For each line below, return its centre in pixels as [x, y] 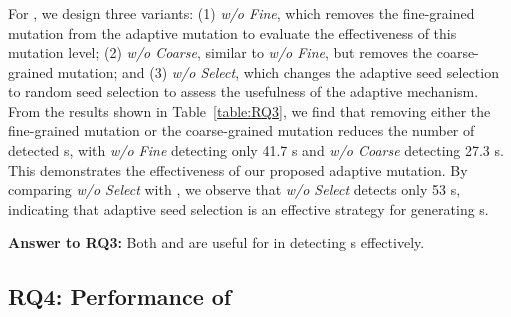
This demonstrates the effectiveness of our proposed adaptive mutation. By [238, 169]
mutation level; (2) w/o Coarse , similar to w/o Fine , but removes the [220, 52]
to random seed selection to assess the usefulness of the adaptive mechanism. [243, 91]
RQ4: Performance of [120, 296]
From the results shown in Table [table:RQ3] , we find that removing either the [249, 110]
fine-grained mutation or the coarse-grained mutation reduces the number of [241, 130]
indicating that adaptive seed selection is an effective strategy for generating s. [248, 208]
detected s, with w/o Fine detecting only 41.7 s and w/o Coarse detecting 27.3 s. [256, 150]
